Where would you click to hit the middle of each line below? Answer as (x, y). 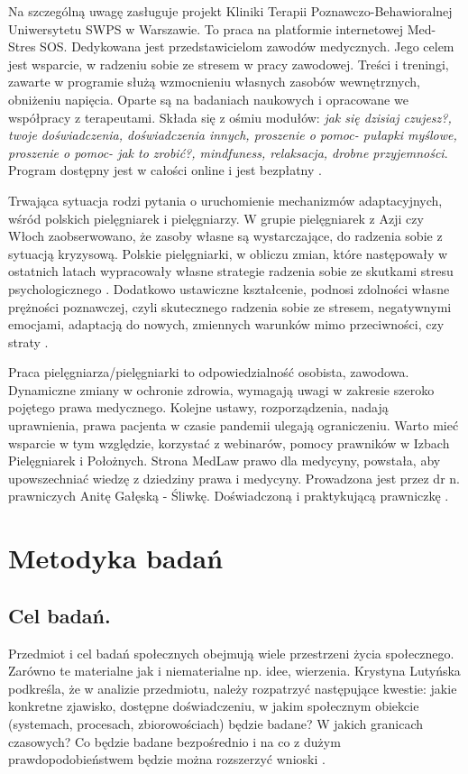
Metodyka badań (116, 558)
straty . (28, 341)
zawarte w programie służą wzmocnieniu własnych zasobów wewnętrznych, (214, 82)
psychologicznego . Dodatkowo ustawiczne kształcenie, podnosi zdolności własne (229, 288)
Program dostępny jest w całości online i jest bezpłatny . (165, 170)
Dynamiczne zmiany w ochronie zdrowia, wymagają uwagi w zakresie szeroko (221, 389)
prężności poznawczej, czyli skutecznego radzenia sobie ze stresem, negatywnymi (230, 306)
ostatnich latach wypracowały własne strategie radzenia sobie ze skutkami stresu (231, 271)
